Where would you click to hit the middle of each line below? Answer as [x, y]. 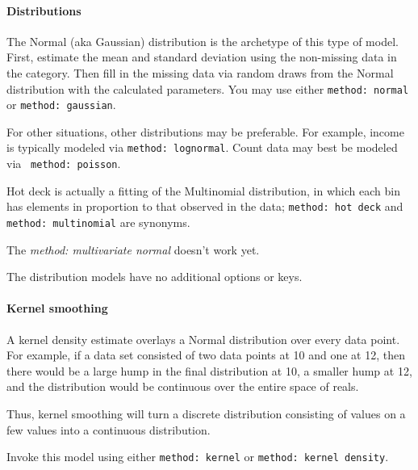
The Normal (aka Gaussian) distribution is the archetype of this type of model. [203, 41]
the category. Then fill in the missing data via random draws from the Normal [200, 72]
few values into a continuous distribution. [109, 429]
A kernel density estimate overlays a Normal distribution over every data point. [203, 339]
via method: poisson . [64, 164]
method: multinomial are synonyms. [98, 222]
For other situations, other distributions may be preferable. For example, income [205, 131]
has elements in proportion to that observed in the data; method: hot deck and [205, 206]
